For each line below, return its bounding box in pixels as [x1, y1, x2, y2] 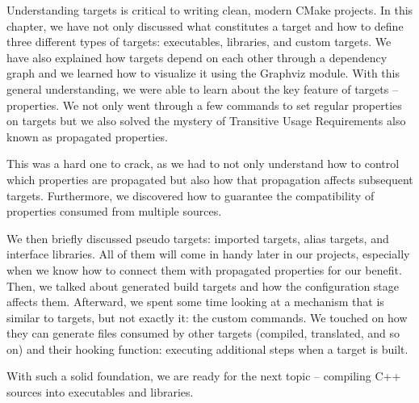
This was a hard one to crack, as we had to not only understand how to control [6, 155, 400, 172]
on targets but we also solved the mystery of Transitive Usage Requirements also [6, 112, 406, 129]
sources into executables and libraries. [6, 384, 194, 401]
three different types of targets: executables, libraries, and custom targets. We [6, 33, 392, 50]
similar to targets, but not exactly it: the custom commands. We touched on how [6, 309, 408, 325]
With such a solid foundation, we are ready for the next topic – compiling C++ [6, 367, 401, 384]
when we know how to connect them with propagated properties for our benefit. [6, 261, 402, 278]
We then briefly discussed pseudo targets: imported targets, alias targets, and [6, 229, 389, 246]
